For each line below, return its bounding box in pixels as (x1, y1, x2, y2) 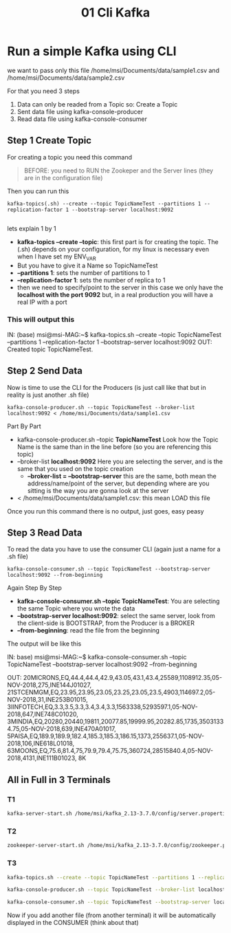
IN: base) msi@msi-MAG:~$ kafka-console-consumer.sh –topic (7, 653, 187, 661)
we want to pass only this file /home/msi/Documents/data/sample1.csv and (7, 66, 220, 74)
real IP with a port (16, 298, 67, 306)
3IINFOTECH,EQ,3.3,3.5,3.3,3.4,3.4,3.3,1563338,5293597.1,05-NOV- (7, 703, 198, 711)
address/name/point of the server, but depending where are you (27, 479, 210, 487)
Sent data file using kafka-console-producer (16, 107, 143, 116)
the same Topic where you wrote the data (16, 604, 135, 613)
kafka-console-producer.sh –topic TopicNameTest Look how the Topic (16, 435, 219, 443)
